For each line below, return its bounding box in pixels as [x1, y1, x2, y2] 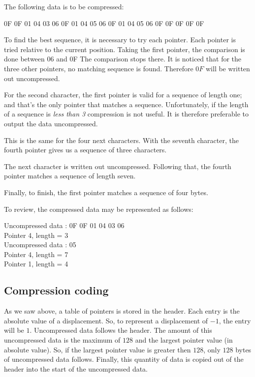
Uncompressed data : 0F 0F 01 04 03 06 [4, 220, 125, 231]
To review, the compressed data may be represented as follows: [4, 203, 193, 214]
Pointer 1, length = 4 [4, 259, 68, 269]
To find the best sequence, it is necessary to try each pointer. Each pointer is [4, 34, 236, 45]
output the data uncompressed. [4, 118, 98, 128]
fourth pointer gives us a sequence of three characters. [4, 145, 167, 155]
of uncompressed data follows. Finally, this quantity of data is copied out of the [4, 354, 244, 364]
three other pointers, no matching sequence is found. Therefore [4, 63, 193, 73]
